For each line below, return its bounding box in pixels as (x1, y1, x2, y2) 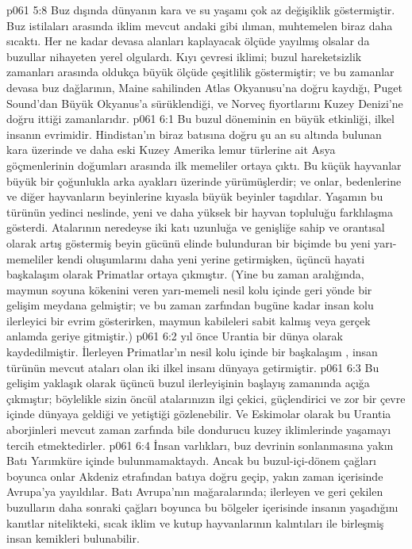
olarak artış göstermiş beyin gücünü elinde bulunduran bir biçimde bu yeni (6, 234, 371, 251)
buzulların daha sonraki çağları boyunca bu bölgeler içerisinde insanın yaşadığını (6, 499, 399, 515)
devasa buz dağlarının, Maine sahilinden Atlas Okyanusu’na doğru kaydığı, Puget (6, 79, 402, 95)
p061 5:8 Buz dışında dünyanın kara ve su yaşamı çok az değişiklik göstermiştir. (6, 2, 395, 17)
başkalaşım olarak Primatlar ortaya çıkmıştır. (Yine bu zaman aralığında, (6, 266, 364, 282)
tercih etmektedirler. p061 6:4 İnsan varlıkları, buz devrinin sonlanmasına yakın (6, 436, 394, 453)
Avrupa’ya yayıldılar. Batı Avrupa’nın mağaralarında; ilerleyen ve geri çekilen (6, 483, 383, 500)
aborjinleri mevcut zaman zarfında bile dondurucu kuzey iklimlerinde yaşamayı (6, 421, 391, 438)
